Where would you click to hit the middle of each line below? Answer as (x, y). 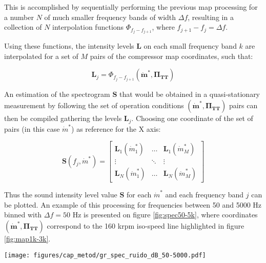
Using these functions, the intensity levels (69, 46)
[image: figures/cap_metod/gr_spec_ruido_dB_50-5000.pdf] (105, 255)
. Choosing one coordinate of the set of (192, 118)
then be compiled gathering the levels (63, 118)
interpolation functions (88, 27)
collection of (23, 27)
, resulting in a (211, 17)
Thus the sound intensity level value (61, 195)
